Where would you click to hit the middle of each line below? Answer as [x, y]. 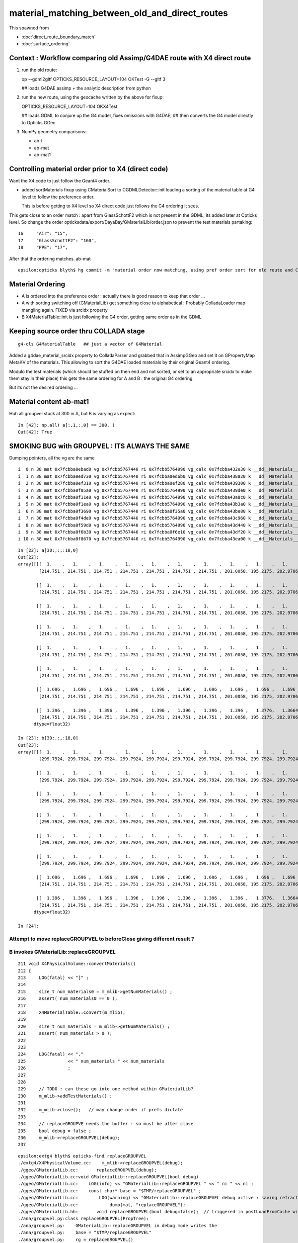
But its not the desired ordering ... [43, 387]
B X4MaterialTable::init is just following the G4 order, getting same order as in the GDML [112, 317]
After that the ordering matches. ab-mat [50, 259]
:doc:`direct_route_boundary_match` [59, 37]
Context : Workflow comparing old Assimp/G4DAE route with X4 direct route [130, 58]
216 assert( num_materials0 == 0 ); [68, 999]
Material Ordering [37, 284]
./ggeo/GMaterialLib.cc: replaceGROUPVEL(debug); [87, 1170]
